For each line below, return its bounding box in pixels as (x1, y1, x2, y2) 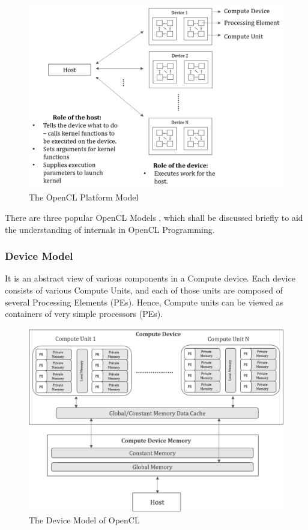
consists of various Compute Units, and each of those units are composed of (5, 284, 283, 296)
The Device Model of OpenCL (29, 513, 140, 526)
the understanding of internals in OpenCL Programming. (5, 223, 215, 235)
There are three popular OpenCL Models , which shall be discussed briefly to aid (5, 211, 303, 223)
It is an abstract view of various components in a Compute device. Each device (5, 272, 295, 285)
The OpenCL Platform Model (29, 191, 139, 203)
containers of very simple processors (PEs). (5, 307, 163, 320)
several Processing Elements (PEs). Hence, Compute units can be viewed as (5, 295, 284, 308)
